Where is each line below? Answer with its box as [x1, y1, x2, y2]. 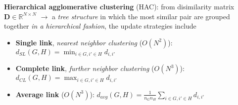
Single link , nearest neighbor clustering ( [15, 37, 143, 47]
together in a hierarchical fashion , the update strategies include [4, 21, 196, 31]
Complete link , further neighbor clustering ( [15, 63, 154, 73]
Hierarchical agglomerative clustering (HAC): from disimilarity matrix [4, 1, 235, 11]
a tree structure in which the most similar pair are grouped [51, 11, 230, 21]
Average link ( [15, 89, 64, 99]
